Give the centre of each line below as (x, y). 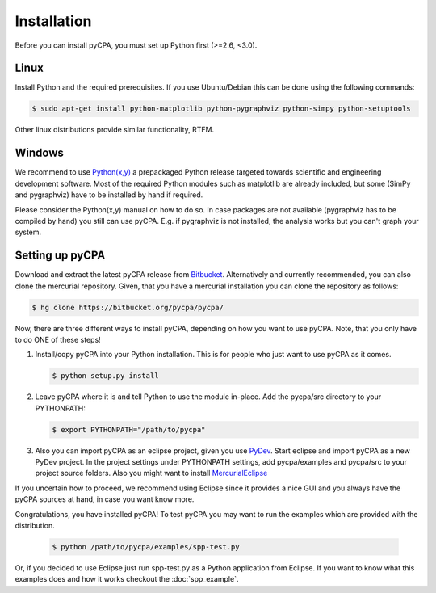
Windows (39, 153)
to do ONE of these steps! (58, 339)
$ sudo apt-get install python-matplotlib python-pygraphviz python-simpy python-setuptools (221, 109)
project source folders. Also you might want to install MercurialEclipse (151, 473)
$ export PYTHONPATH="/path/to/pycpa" (129, 429)
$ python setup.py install (105, 376)
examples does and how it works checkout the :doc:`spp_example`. (127, 579)
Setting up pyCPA (60, 256)
